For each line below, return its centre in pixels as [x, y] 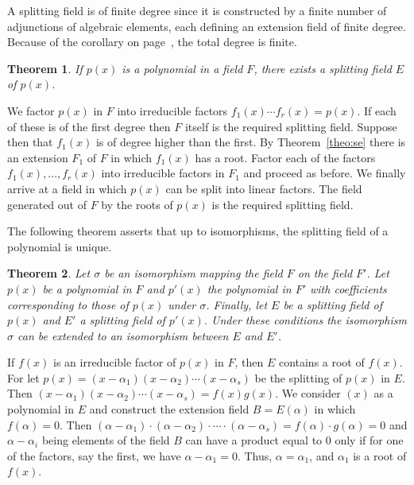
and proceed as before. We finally [325, 173]
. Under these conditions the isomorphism [305, 320]
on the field [325, 273]
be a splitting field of [333, 304]
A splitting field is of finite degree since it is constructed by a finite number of [197, 10]
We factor [31, 110]
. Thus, [255, 455]
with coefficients [348, 288]
